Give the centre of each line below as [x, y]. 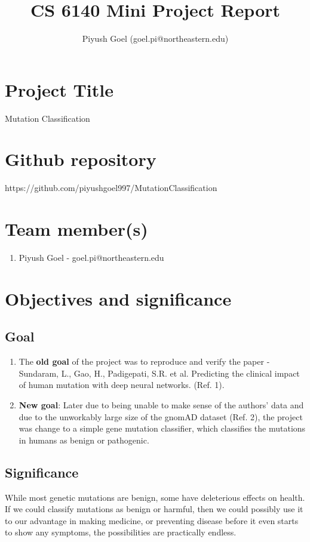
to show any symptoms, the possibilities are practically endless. [121, 532]
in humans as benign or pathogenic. [84, 440]
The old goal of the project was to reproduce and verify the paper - [144, 361]
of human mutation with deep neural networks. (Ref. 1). [122, 385]
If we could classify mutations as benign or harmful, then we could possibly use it [154, 509]
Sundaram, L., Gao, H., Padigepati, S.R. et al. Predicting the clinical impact [159, 373]
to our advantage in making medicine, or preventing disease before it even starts [152, 520]
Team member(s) [76, 229]
